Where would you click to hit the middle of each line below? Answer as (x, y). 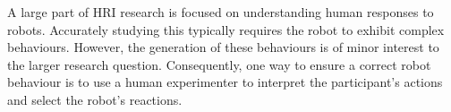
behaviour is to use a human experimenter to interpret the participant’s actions (225, 82)
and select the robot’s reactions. (95, 99)
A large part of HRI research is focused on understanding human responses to (221, 12)
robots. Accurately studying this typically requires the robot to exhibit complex (226, 29)
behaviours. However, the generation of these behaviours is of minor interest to (223, 47)
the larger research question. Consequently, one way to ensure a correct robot (219, 64)
